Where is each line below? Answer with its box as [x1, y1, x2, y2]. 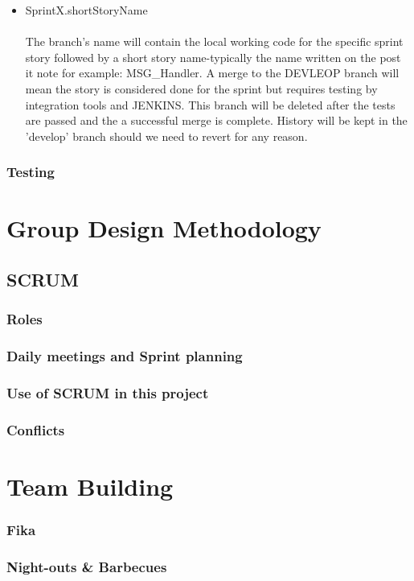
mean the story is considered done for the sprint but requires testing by [25, 80, 378, 97]
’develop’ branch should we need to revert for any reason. [25, 127, 308, 144]
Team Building [6, 469, 174, 502]
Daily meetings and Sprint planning [6, 346, 243, 366]
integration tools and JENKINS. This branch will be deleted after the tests [25, 96, 396, 113]
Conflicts [6, 419, 65, 439]
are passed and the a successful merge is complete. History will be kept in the [25, 112, 408, 129]
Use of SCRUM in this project [6, 382, 209, 402]
